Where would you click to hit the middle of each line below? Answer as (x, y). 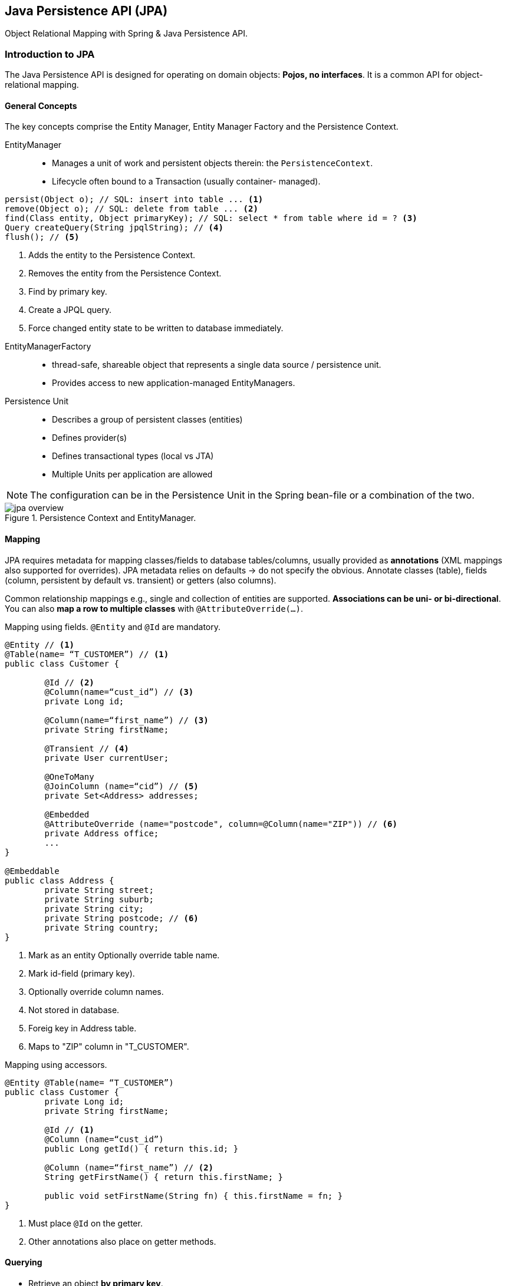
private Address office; (102, 833)
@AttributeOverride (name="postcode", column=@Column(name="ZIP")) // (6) (221, 824)
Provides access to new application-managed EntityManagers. (174, 383)
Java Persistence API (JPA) (86, 11)
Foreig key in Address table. (83, 1028)
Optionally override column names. (96, 991)
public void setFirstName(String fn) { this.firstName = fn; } (194, 1196)
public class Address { (60, 880)
